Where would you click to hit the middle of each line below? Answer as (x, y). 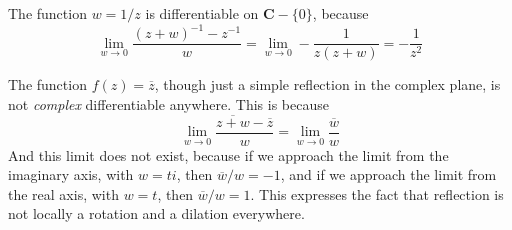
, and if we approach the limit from (388, 174)
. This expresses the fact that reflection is (377, 193)
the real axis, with (63, 193)
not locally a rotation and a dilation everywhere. (156, 213)
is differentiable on (202, 13)
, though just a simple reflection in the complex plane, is (327, 84)
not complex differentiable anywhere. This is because (168, 103)
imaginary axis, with (71, 174)
